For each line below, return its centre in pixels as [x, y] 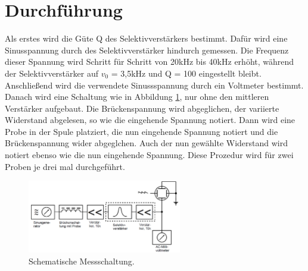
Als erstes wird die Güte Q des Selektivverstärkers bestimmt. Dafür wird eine [146, 38]
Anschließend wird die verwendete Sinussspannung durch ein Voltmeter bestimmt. [154, 85]
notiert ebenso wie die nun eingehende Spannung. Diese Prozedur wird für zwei [149, 155]
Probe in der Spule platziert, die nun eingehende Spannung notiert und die [141, 131]
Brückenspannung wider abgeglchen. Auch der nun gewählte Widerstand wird [147, 143]
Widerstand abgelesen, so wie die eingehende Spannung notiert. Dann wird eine [150, 120]
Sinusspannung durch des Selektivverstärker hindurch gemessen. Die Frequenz [147, 50]
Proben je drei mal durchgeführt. [65, 166]
